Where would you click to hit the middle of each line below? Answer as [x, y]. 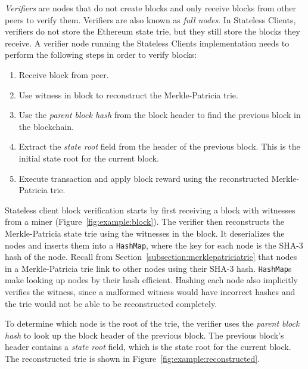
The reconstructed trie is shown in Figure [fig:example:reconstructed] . [133, 358]
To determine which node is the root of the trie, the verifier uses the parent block [152, 323]
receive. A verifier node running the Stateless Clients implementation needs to [147, 43]
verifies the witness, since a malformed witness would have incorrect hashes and [150, 292]
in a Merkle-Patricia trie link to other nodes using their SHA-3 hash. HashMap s [148, 268]
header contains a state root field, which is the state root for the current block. [148, 347]
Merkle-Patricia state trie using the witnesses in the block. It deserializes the [145, 233]
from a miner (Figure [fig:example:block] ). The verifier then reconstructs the [144, 221]
